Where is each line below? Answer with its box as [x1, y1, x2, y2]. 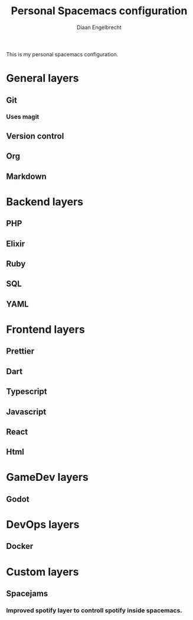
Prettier [6, 346, 35, 356]
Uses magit [6, 113, 40, 121]
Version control [6, 131, 64, 141]
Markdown [6, 171, 47, 181]
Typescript [6, 387, 47, 397]
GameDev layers [6, 471, 89, 484]
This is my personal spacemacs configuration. [6, 50, 119, 57]
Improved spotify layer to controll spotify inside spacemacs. [6, 606, 183, 614]
